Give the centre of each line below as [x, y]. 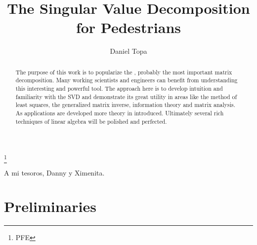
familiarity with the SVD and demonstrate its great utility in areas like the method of [126, 96]
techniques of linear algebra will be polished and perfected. [91, 121]
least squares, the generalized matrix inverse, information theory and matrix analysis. [126, 105]
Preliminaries [50, 206]
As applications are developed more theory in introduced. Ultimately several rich [120, 113]
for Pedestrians [128, 27]
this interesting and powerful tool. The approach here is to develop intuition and [119, 88]
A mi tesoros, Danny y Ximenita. [54, 172]
